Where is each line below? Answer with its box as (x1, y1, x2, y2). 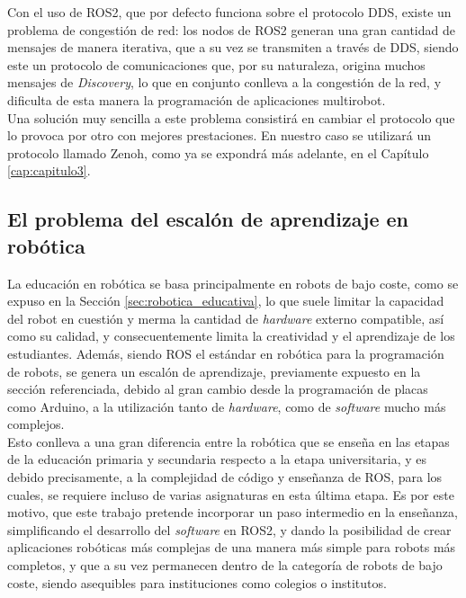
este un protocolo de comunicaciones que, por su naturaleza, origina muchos (7, 55, 426, 74)
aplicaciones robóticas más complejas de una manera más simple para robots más (7, 538, 456, 557)
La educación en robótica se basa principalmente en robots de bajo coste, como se (7, 273, 459, 292)
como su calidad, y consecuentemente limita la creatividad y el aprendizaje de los (7, 326, 455, 345)
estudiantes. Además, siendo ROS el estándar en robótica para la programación (7, 344, 444, 362)
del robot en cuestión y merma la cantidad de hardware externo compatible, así (7, 308, 444, 327)
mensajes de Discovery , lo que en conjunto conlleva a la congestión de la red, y (7, 73, 442, 92)
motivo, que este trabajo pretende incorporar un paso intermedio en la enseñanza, (7, 503, 458, 522)
